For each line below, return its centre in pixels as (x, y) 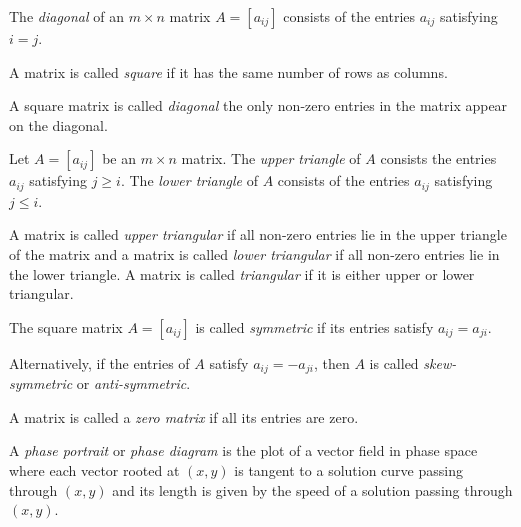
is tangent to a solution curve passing (348, 470)
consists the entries (438, 158)
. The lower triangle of (189, 180)
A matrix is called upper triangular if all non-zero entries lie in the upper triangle (258, 234)
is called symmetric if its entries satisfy (314, 326)
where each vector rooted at (94, 470)
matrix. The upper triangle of (271, 158)
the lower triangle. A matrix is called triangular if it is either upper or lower (242, 273)
